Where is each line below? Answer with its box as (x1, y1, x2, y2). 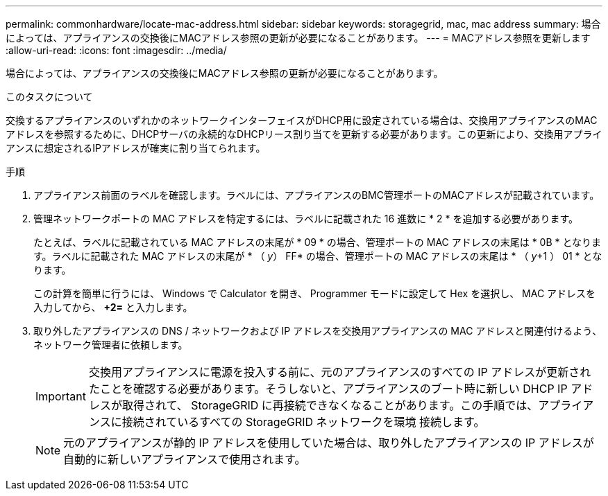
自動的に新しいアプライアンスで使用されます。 (63, 452, 306, 466)
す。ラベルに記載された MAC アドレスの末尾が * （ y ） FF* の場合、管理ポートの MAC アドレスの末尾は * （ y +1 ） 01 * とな (33, 250, 602, 262)
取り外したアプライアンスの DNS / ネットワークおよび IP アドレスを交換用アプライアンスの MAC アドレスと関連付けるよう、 (33, 325, 602, 337)
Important (35, 389, 86, 403)
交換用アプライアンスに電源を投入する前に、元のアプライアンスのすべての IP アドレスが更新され (88, 365, 591, 379)
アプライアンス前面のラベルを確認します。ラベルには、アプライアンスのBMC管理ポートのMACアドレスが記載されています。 (33, 189, 600, 201)
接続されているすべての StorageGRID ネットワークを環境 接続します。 (121, 415, 485, 429)
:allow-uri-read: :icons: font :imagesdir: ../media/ (6, 44, 227, 56)
